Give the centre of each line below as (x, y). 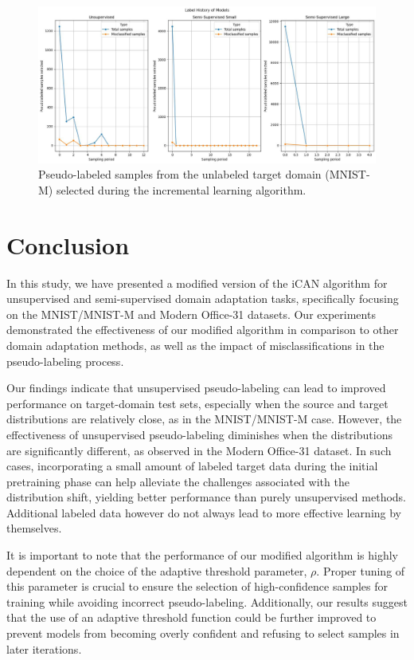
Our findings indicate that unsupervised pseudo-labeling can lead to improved (196, 388)
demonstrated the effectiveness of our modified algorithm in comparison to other (203, 330)
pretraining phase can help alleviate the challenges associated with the (178, 481)
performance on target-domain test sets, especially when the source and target (197, 403)
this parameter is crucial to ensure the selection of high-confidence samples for (197, 586)
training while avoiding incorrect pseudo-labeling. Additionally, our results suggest (207, 601)
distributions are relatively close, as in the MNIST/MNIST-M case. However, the (204, 419)
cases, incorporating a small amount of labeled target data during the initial (192, 466)
